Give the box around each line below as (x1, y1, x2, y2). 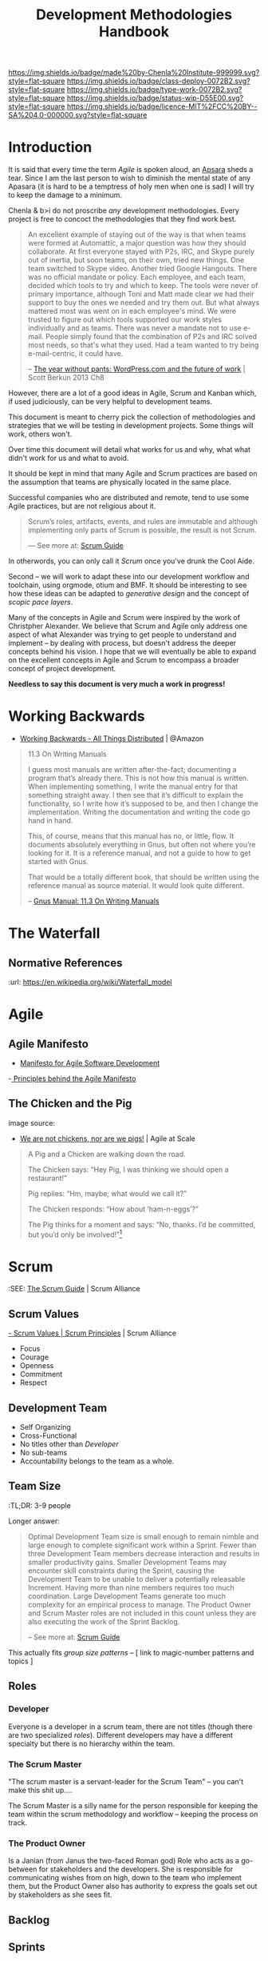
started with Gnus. (27, 857, 89, 866)
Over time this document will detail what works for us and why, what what (8, 445, 251, 454)
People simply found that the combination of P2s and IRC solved (45, 332, 258, 342)
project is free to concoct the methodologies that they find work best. (8, 214, 237, 224)
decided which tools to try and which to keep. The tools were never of (27, 281, 258, 290)
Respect (19, 1378, 48, 1387)
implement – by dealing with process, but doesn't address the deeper (8, 638, 237, 648)
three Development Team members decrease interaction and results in (27, 1548, 260, 1558)
